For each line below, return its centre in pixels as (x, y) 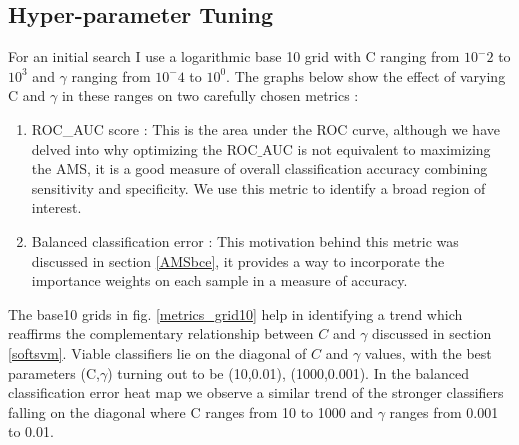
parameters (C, (54, 372)
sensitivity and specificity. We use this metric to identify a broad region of (258, 187)
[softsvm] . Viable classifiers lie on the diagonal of (157, 352)
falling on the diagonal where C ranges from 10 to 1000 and (190, 411)
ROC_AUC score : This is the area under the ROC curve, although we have (265, 128)
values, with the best (428, 352)
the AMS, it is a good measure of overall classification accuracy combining (259, 168)
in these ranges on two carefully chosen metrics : (210, 95)
